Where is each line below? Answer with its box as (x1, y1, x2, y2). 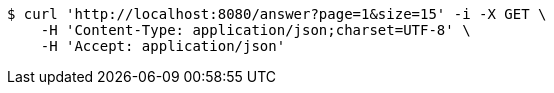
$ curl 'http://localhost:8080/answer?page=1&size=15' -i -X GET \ (7, 6, 547, 22)
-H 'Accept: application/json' (40, 38, 286, 54)
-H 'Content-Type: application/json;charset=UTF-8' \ (40, 22, 471, 38)
